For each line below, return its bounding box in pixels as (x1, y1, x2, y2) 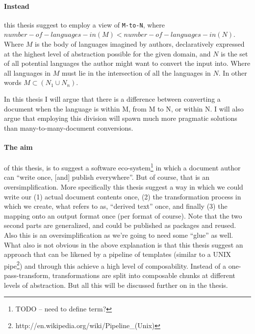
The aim (4, 141, 33, 152)
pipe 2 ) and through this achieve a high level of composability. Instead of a (4, 259, 226, 271)
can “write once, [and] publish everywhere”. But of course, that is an (4, 172, 210, 182)
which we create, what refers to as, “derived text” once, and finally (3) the (4, 201, 228, 211)
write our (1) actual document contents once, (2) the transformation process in (4, 191, 241, 201)
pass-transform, (4, 270, 51, 280)
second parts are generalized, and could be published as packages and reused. (4, 220, 236, 230)
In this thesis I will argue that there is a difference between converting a (4, 94, 221, 104)
